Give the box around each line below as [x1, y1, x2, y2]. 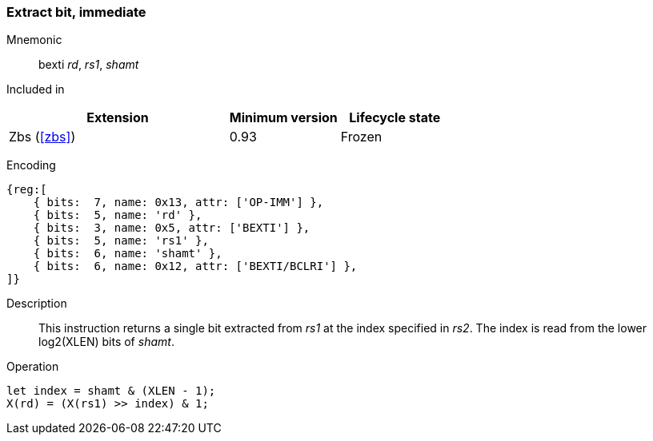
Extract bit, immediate [6, 4, 146, 20]
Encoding [6, 158, 56, 173]
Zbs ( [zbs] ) [9, 129, 76, 145]
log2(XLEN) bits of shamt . [38, 335, 174, 349]
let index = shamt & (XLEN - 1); [6, 384, 216, 398]
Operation [6, 360, 59, 374]
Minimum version [229, 109, 338, 126]
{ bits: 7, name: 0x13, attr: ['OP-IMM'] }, [33, 196, 324, 209]
